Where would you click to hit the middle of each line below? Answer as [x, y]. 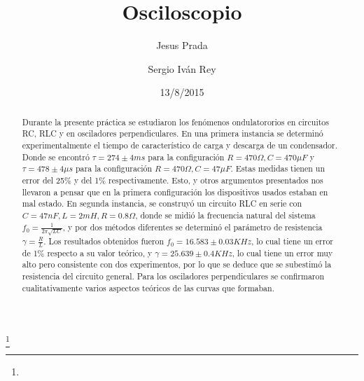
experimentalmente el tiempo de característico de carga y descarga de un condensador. [180, 145]
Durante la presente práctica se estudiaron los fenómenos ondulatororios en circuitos [175, 122]
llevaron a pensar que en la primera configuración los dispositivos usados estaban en [175, 192]
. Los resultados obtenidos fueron [104, 241]
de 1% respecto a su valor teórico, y [87, 252]
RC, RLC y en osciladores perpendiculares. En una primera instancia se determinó [173, 133]
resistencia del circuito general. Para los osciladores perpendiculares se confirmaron [173, 276]
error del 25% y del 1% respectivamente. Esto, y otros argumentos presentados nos [173, 180]
